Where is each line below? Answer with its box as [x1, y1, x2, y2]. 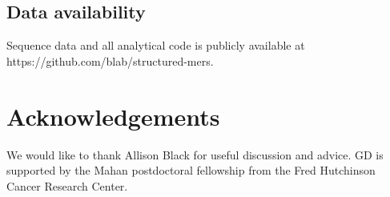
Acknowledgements [6, 99, 220, 132]
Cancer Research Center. [6, 177, 128, 194]
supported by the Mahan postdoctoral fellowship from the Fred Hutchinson [6, 162, 376, 179]
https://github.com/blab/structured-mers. [6, 52, 214, 69]
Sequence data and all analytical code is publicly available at [6, 37, 305, 54]
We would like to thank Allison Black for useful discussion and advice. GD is [6, 146, 384, 163]
